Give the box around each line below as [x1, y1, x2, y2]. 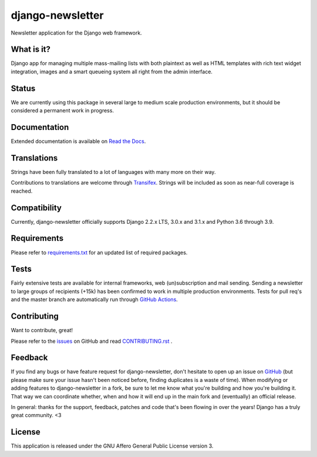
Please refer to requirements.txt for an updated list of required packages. [11, 249, 188, 256]
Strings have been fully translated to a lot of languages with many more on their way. [11, 168, 216, 175]
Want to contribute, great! [11, 327, 73, 334]
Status [11, 83, 36, 93]
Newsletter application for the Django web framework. [11, 29, 142, 36]
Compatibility [11, 203, 62, 213]
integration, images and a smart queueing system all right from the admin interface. [11, 68, 213, 75]
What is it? [11, 45, 51, 54]
